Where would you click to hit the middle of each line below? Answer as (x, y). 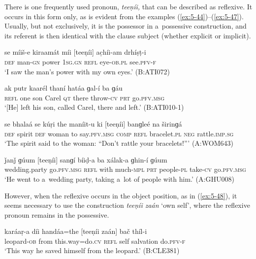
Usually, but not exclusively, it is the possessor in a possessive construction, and (126, 26)
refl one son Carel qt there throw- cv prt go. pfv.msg (85, 97)
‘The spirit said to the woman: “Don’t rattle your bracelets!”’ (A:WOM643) (119, 143)
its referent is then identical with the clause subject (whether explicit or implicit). (128, 35)
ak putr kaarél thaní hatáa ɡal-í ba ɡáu (64, 88)
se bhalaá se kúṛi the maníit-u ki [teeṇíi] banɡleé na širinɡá (93, 123)
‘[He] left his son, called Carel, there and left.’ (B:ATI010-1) (94, 107)
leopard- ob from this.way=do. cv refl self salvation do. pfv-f (95, 241)
